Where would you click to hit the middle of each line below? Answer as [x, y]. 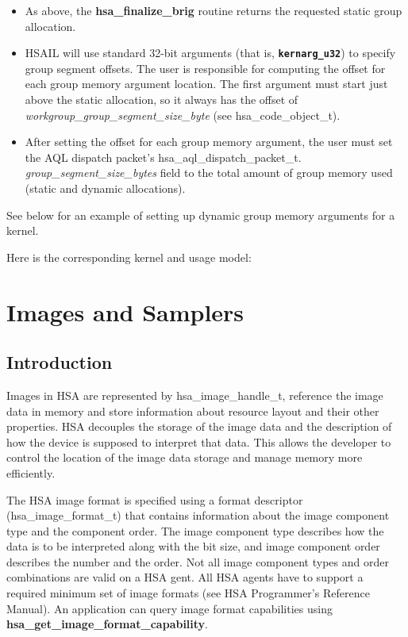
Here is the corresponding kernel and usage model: [129, 257]
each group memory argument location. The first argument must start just [206, 84]
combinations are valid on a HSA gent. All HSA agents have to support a [185, 577]
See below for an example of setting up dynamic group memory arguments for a [201, 215]
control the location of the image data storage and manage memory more [185, 457]
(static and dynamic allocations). [105, 188]
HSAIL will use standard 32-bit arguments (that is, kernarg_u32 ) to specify [210, 53]
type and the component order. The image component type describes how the [195, 530]
